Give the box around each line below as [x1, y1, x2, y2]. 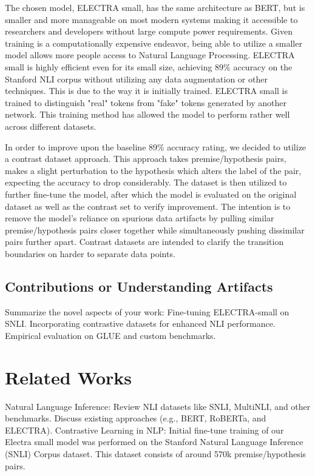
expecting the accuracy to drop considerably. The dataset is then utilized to [5, 176, 287, 189]
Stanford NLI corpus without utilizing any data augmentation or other [5, 72, 268, 85]
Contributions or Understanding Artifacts [5, 277, 273, 295]
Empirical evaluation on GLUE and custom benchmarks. [5, 329, 216, 341]
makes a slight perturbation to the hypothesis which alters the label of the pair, [5, 164, 302, 176]
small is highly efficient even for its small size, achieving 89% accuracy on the [5, 60, 293, 73]
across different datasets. [5, 119, 97, 132]
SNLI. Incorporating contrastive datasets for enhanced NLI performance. [5, 317, 276, 330]
